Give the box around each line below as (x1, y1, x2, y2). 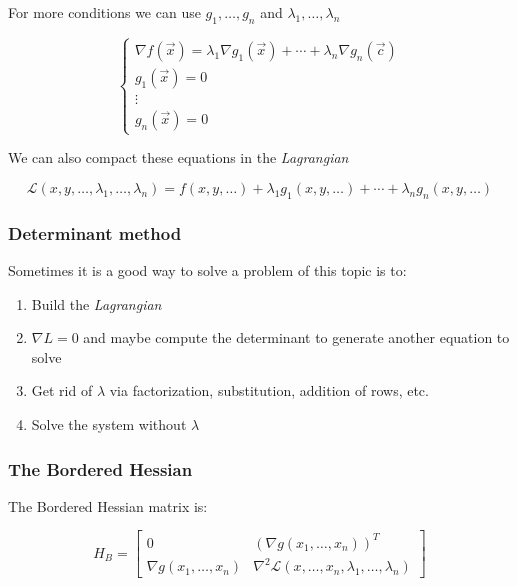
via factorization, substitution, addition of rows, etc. (109, 380, 429, 401)
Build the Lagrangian (31, 293, 162, 314)
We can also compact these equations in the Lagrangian (8, 147, 349, 168)
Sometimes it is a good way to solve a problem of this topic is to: (8, 260, 407, 281)
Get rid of (31, 380, 93, 401)
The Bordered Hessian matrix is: (8, 495, 208, 516)
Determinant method (8, 220, 182, 245)
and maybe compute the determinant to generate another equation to (83, 327, 510, 348)
